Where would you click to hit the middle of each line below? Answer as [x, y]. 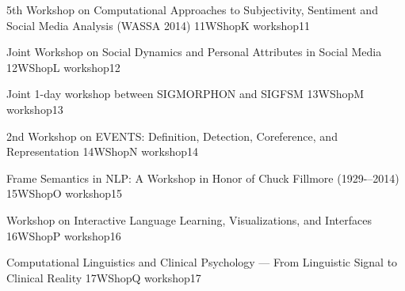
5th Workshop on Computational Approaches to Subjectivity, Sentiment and [192, 9]
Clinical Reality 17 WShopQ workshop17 [104, 277]
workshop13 [35, 109]
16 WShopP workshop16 [64, 235]
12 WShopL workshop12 [63, 67]
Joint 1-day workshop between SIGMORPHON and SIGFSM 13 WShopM [185, 94]
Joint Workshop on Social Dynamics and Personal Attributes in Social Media [194, 52]
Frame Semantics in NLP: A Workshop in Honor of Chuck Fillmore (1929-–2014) [203, 178]
